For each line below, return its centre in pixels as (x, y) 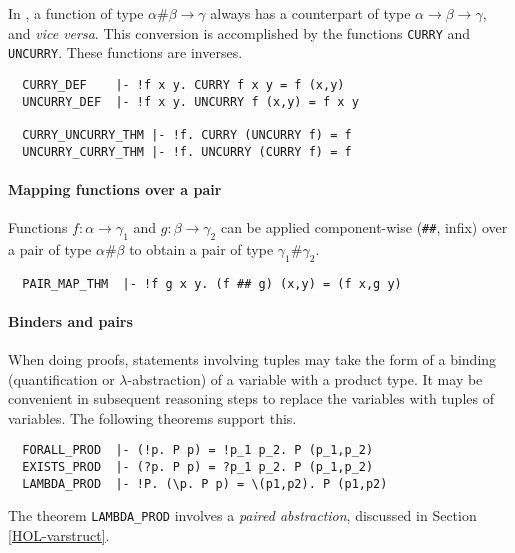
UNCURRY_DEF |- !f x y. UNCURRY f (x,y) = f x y (190, 101)
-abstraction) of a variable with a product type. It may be (305, 378)
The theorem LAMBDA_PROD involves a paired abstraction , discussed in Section (242, 515)
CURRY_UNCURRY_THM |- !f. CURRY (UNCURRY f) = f (187, 134)
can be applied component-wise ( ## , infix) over (364, 226)
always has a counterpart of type (310, 13)
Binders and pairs (70, 320)
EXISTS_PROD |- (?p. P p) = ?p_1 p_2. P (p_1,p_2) (198, 467)
